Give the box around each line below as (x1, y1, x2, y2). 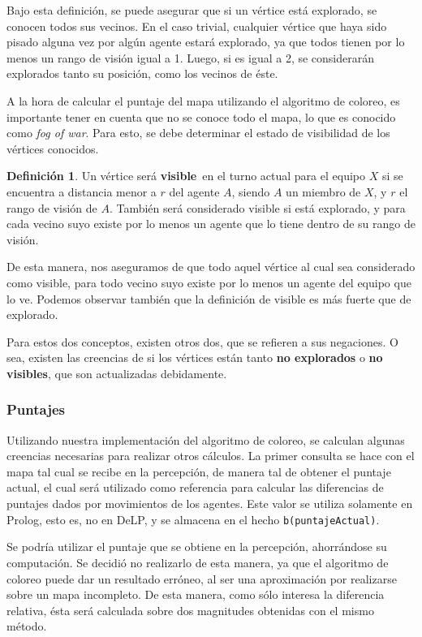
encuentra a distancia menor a (6, 183, 157, 200)
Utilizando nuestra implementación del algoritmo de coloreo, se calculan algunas (6, 431, 405, 448)
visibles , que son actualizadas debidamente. (6, 364, 227, 381)
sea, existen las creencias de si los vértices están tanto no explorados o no (6, 349, 383, 366)
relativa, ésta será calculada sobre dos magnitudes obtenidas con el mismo (6, 601, 374, 618)
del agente (169, 183, 220, 200)
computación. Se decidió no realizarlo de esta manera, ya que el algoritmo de (6, 553, 389, 570)
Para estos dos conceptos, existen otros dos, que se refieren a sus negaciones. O (6, 333, 398, 350)
